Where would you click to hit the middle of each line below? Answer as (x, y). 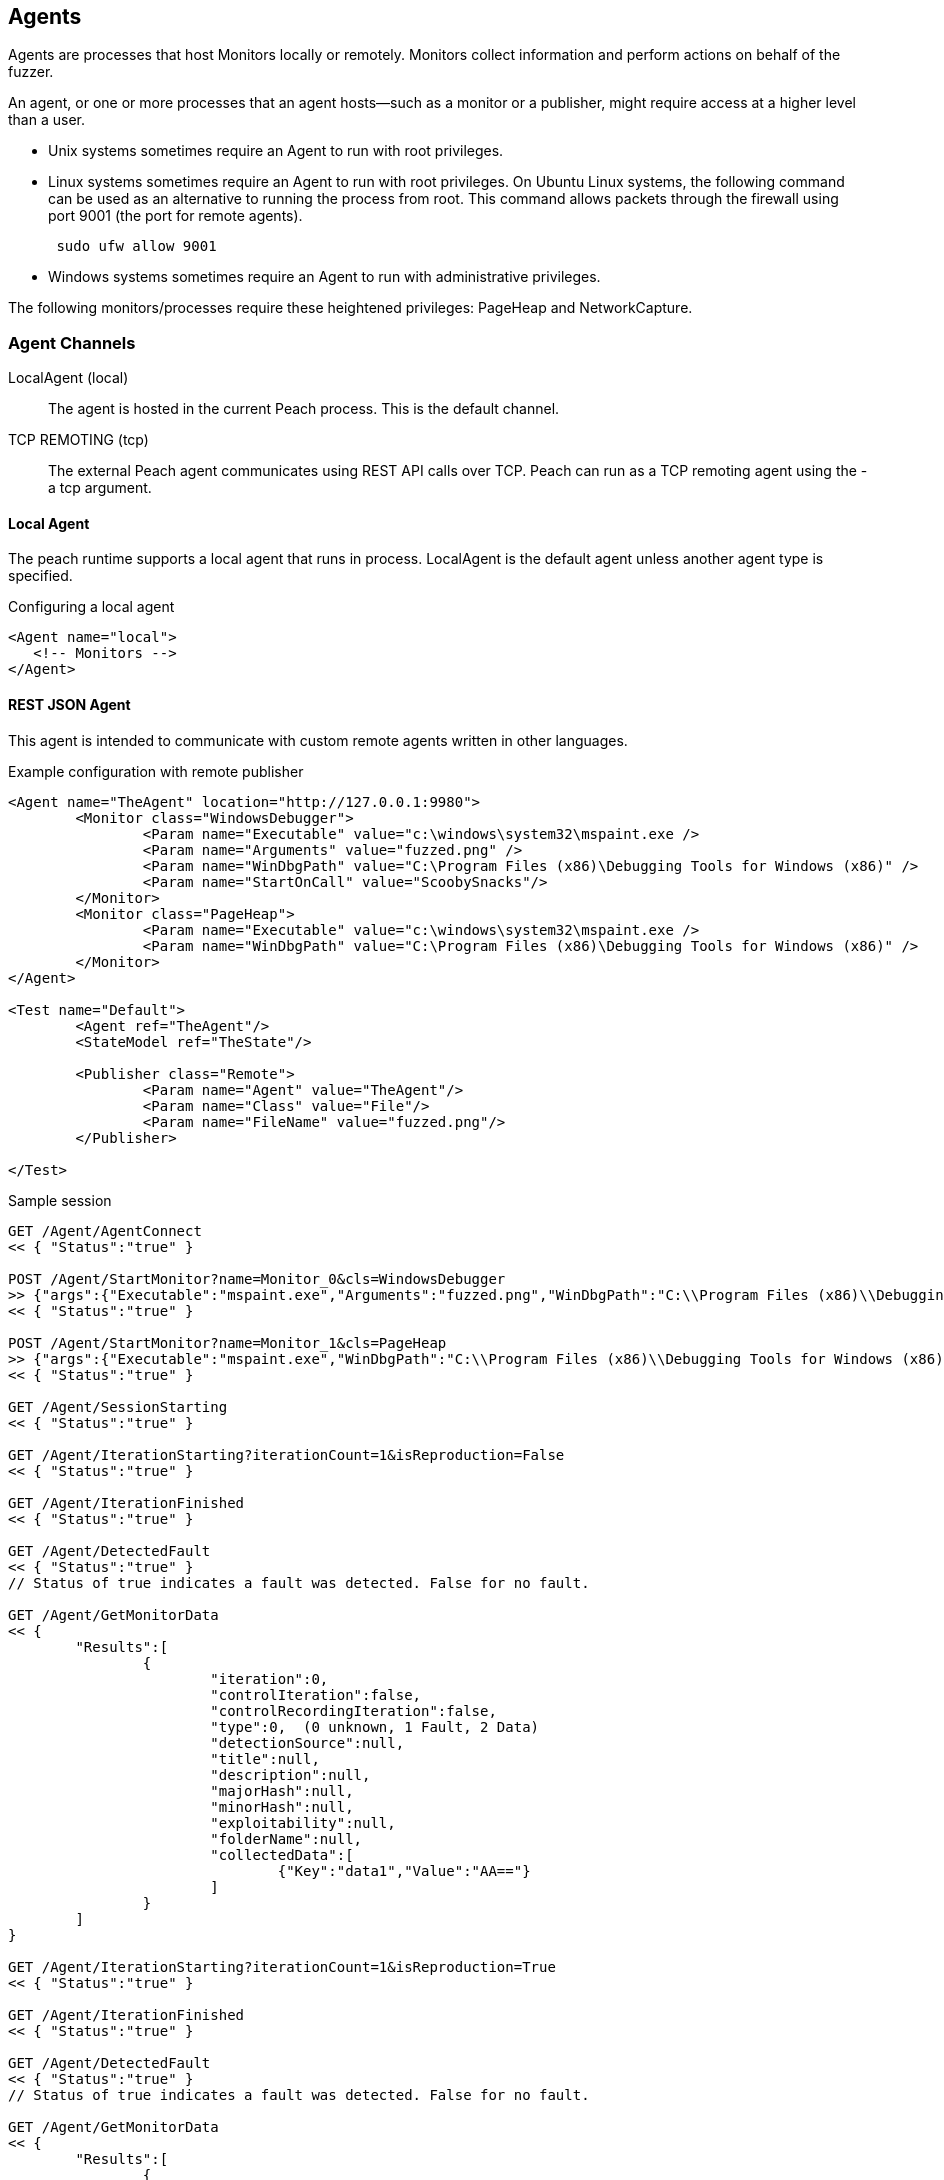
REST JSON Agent (69, 704)
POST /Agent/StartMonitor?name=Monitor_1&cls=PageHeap (227, 1342)
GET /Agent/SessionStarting (118, 1406)
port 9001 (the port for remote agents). (175, 216)
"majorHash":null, (282, 1790)
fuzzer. (31, 72)
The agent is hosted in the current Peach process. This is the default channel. (304, 409)
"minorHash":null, (282, 1806)
